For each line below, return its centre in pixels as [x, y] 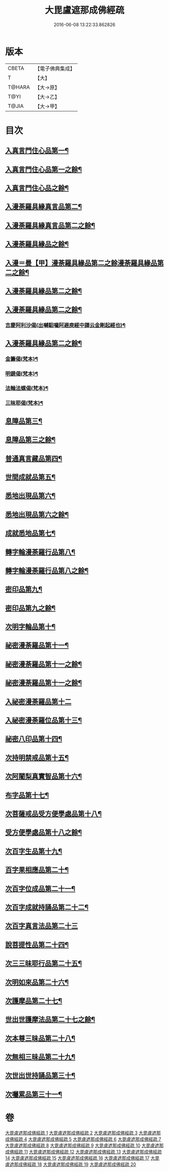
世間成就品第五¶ [30, 477]
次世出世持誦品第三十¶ [40, 1076]
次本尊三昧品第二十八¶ [40, 1038]
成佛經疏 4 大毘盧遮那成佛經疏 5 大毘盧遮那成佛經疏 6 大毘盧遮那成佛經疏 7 [83, 1139]
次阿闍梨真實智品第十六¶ [44, 776]
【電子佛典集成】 [55, 69]
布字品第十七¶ [27, 795]
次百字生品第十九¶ [34, 851]
